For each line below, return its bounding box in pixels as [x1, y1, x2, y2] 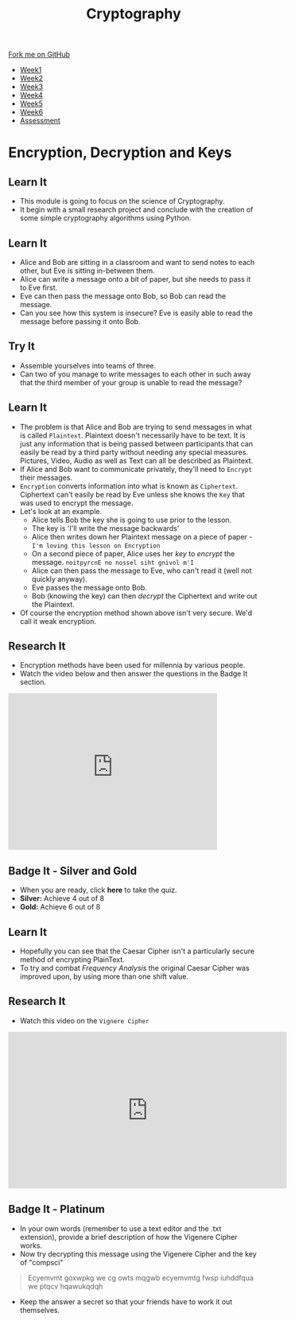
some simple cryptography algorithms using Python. [19, 213, 192, 223]
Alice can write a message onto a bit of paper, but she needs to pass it [19, 275, 251, 283]
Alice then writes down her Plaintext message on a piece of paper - [31, 532, 253, 541]
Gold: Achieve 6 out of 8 [19, 902, 101, 912]
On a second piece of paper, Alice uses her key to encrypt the [31, 548, 235, 558]
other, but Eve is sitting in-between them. [19, 266, 155, 275]
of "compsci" [19, 1257, 64, 1267]
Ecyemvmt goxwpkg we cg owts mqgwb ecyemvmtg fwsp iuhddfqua [27, 1272, 254, 1282]
